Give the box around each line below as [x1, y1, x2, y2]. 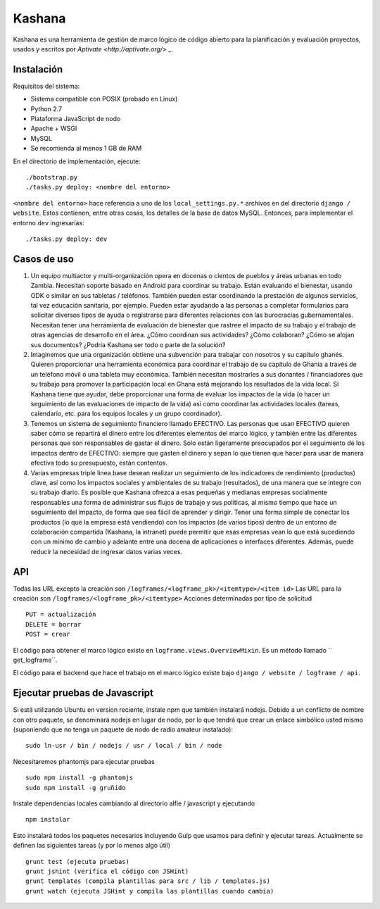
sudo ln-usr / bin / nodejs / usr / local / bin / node [25, 741, 222, 750]
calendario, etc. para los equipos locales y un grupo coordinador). [30, 409, 222, 418]
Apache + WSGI [30, 124, 77, 133]
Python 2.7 [30, 104, 63, 113]
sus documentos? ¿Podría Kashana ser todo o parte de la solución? [30, 340, 226, 349]
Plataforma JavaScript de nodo [30, 115, 121, 123]
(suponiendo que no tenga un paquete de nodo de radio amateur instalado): [13, 725, 234, 734]
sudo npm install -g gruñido [25, 784, 126, 791]
